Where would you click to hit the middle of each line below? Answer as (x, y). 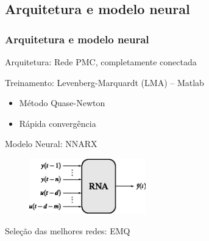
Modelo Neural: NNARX (51, 144)
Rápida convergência (58, 123)
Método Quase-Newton (62, 103)
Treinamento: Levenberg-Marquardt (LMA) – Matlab (104, 82)
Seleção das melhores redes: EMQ (68, 230)
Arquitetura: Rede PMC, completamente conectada (101, 62)
